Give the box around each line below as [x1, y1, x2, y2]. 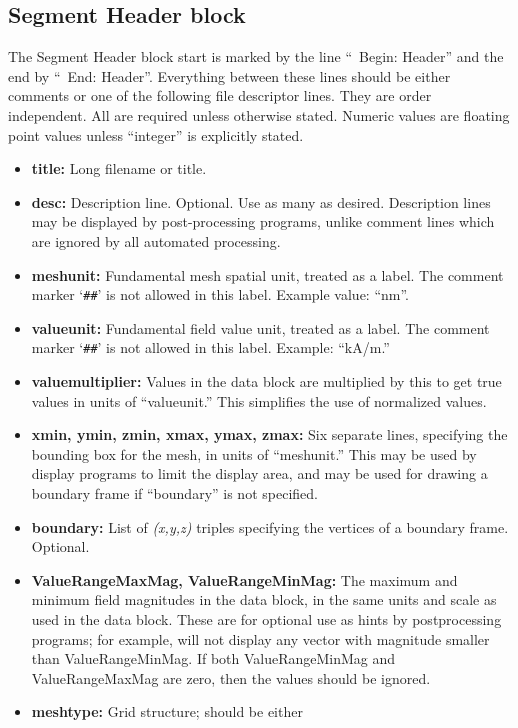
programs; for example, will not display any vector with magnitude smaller [31, 628, 490, 649]
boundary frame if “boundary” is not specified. [31, 483, 318, 504]
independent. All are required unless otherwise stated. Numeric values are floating [8, 104, 510, 125]
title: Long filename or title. [31, 158, 207, 179]
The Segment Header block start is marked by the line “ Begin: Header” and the [8, 46, 504, 67]
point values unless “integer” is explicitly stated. [8, 124, 304, 145]
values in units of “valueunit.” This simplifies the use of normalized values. [31, 390, 487, 411]
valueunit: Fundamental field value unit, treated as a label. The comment [31, 317, 490, 338]
